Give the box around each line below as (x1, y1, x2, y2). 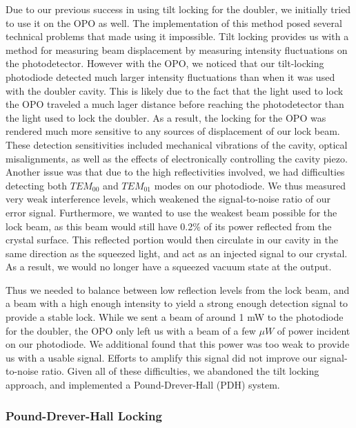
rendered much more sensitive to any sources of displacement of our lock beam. (6, 124, 340, 138)
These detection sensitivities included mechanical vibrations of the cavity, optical (6, 137, 348, 151)
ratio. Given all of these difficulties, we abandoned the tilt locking (41, 364, 319, 378)
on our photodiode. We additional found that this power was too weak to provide (6, 337, 350, 351)
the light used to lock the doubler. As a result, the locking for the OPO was (6, 110, 326, 124)
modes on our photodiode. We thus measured (154, 178, 346, 192)
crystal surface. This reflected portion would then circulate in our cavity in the (6, 232, 338, 247)
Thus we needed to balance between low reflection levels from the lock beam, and (6, 282, 350, 297)
